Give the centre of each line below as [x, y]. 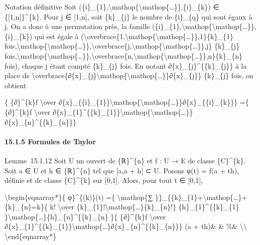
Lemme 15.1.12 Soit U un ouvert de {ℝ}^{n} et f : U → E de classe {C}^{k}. [125, 160]
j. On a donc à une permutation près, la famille [77, 26]
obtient [16, 85]
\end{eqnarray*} [31, 236]
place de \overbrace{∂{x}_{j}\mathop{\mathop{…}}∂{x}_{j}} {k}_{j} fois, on [129, 75]
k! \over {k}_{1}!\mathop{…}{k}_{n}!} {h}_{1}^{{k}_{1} [145, 207]
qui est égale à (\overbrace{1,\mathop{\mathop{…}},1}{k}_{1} [134, 36]
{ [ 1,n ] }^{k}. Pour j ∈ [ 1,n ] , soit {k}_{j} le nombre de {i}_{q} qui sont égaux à [128, 16]
